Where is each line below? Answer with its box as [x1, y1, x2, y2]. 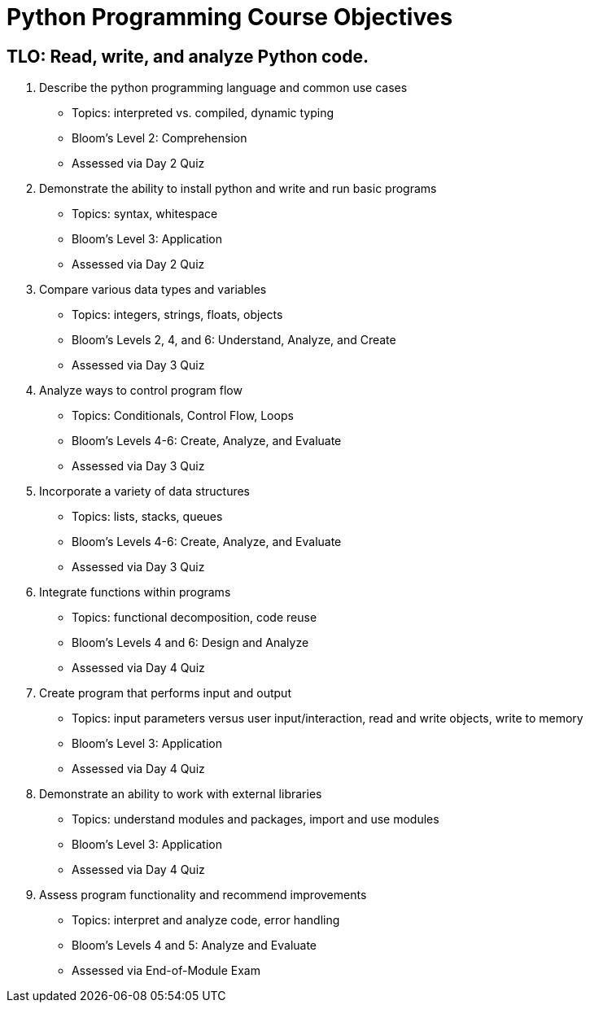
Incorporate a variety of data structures [39, 484, 250, 499]
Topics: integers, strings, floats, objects [72, 308, 283, 322]
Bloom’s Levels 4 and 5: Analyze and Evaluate [72, 938, 317, 953]
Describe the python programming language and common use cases [39, 81, 408, 95]
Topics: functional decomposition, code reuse [72, 610, 317, 625]
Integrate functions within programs [39, 585, 231, 600]
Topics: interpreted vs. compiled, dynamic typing [72, 106, 334, 120]
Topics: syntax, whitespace [72, 207, 218, 221]
